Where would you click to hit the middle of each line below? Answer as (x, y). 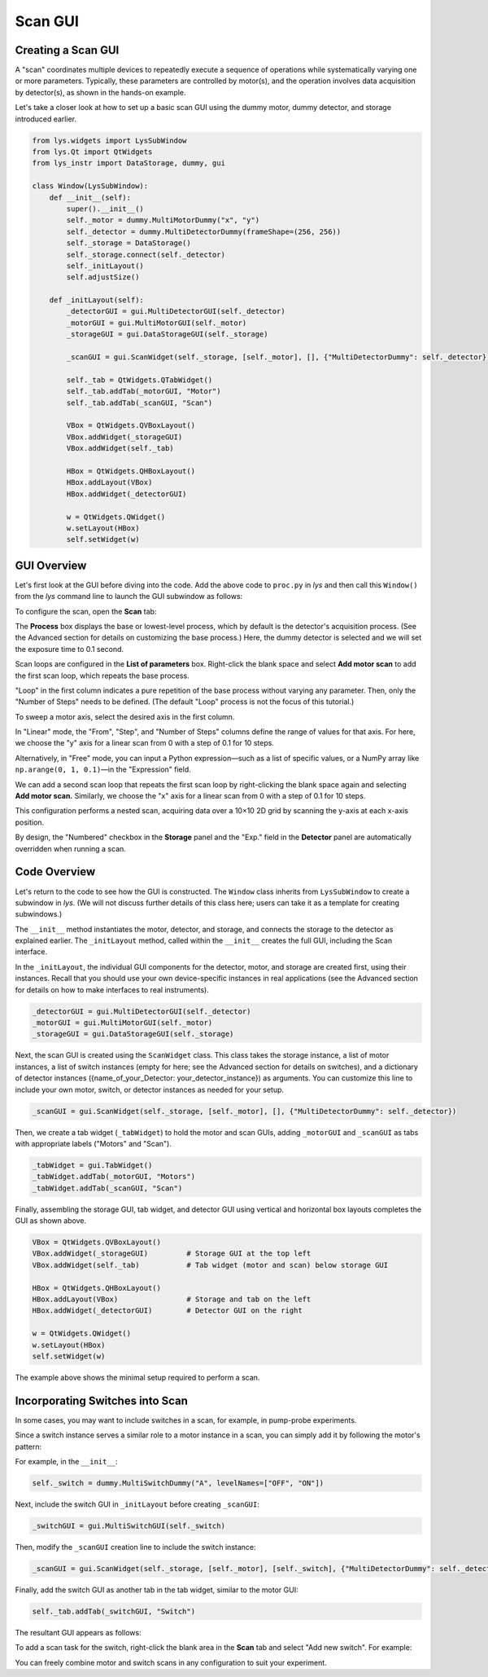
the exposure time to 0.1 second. (70, 649)
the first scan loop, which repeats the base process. (102, 676)
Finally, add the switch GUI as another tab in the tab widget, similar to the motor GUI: (157, 1590)
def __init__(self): (90, 197)
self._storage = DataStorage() (129, 243)
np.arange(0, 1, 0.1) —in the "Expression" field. (103, 769)
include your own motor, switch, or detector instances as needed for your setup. (150, 1089)
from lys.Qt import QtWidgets (92, 152)
